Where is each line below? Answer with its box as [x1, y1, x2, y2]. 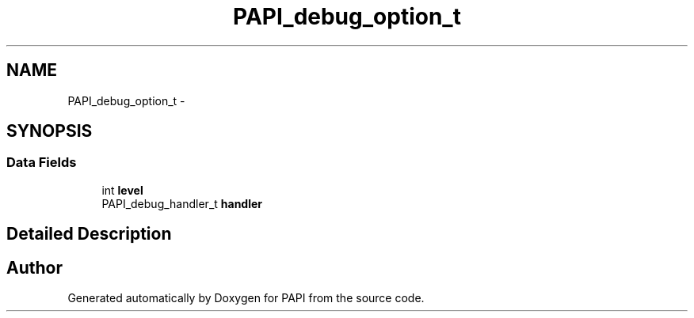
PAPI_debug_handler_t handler [101, 196, 263, 210]
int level [101, 183, 143, 197]
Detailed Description [6, 224, 172, 244]
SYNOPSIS [6, 121, 93, 142]
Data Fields [6, 154, 77, 171]
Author [6, 257, 63, 278]
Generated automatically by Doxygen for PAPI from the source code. [67, 291, 425, 305]
